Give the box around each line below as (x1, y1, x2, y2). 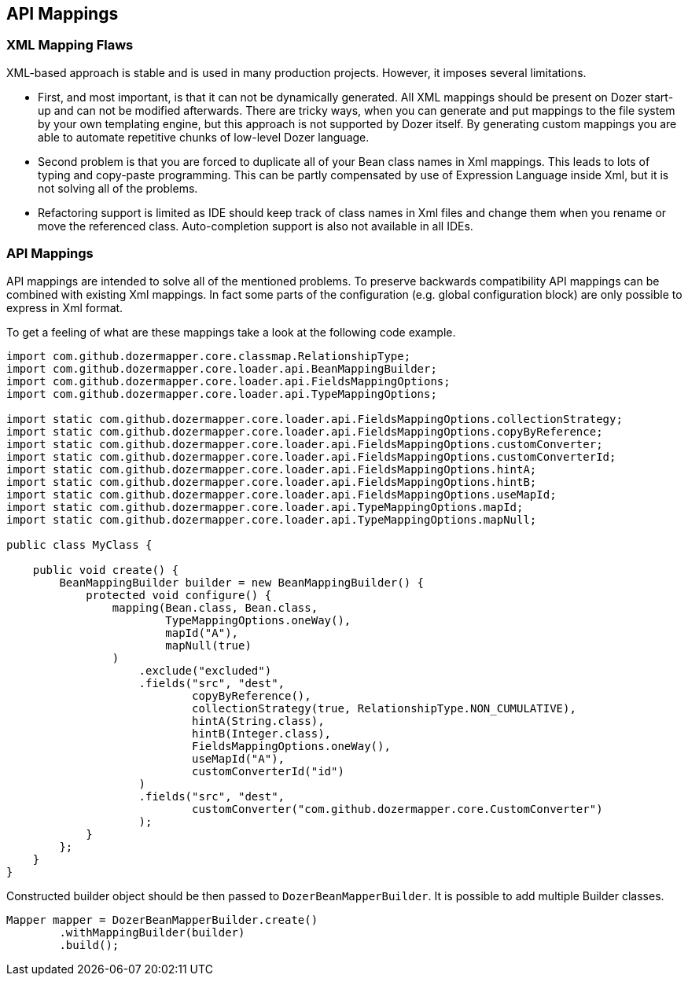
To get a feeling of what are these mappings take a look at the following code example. (6, 325, 456, 339)
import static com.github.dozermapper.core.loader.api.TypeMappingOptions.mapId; (6, 500, 524, 513)
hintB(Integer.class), (192, 726, 332, 740)
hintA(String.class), (192, 714, 325, 727)
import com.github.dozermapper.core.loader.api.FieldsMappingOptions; (6, 374, 451, 388)
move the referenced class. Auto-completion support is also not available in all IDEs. (38, 219, 473, 233)
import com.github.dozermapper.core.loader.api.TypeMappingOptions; (6, 387, 437, 400)
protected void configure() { (86, 588, 272, 601)
